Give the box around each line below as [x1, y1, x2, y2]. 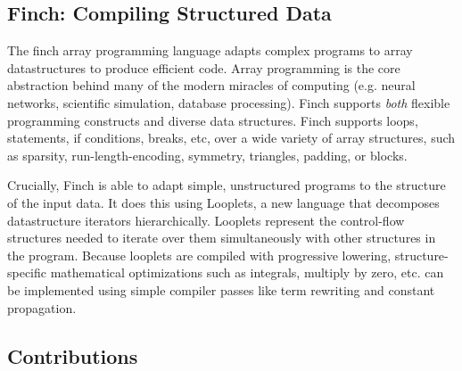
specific [7, 263, 47, 282]
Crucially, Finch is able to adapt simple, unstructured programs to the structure [7, 176, 446, 194]
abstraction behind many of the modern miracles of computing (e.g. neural [7, 76, 416, 95]
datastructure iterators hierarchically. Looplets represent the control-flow [7, 210, 405, 229]
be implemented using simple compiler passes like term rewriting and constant [7, 280, 435, 299]
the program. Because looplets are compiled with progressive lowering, [7, 245, 392, 264]
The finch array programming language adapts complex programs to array [7, 41, 413, 60]
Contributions [7, 342, 138, 369]
